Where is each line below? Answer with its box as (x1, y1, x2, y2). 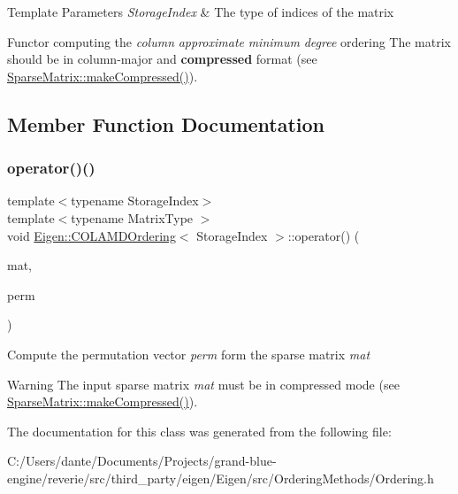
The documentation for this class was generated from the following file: (7, 421, 392, 440)
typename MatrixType (71, 208, 194, 227)
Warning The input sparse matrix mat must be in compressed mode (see (7, 374, 400, 393)
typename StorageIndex (71, 191, 199, 210)
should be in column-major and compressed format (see (7, 50, 317, 68)
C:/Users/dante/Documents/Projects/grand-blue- (7, 452, 277, 470)
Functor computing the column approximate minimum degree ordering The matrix (7, 32, 452, 50)
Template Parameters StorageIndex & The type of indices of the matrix (7, 3, 394, 20)
